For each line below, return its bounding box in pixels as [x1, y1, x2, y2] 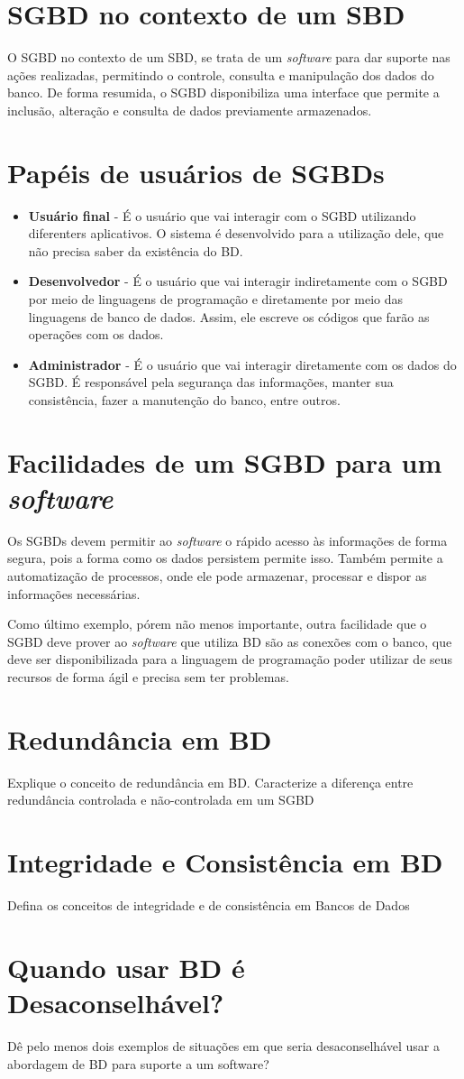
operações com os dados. [28, 325, 164, 344]
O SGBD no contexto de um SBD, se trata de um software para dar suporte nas [7, 48, 450, 67]
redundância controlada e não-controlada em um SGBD [7, 790, 314, 809]
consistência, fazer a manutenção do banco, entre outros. [28, 390, 341, 409]
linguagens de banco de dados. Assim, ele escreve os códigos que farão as [28, 307, 430, 326]
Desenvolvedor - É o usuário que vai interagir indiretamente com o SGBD [28, 272, 448, 290]
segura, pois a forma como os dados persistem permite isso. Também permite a [7, 549, 443, 567]
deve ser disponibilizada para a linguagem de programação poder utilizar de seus [7, 650, 453, 669]
